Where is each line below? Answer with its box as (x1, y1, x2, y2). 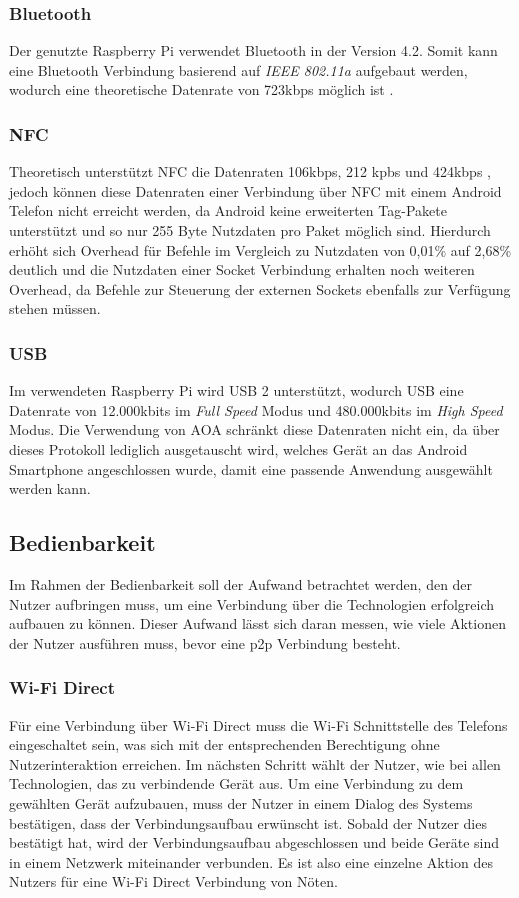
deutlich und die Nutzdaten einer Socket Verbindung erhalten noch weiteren (9, 259, 475, 280)
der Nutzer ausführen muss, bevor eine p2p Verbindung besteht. (9, 632, 401, 653)
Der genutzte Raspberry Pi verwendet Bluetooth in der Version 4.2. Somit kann (9, 40, 498, 61)
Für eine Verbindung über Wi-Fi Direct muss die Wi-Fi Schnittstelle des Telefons (9, 714, 508, 735)
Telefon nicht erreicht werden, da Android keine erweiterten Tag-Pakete (9, 200, 447, 221)
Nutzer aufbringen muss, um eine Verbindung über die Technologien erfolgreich (9, 593, 494, 614)
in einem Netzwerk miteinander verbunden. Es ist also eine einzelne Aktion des (9, 851, 493, 872)
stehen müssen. (9, 298, 101, 319)
